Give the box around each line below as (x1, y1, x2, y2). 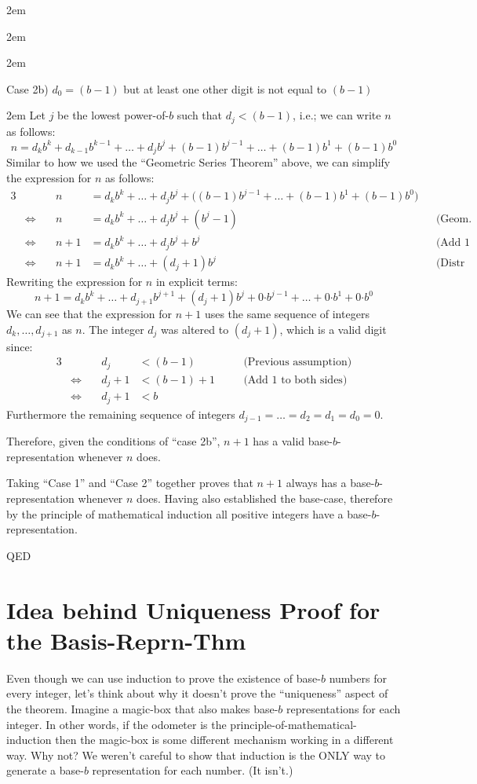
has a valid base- (253, 433, 333, 449)
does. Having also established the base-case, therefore (137, 490, 393, 507)
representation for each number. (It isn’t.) (92, 762, 293, 779)
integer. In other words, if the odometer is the (6, 716, 227, 732)
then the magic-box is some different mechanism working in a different (55, 731, 394, 748)
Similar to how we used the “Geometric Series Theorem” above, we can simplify (6, 154, 391, 170)
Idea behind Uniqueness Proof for (6, 593, 381, 625)
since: (6, 338, 33, 354)
